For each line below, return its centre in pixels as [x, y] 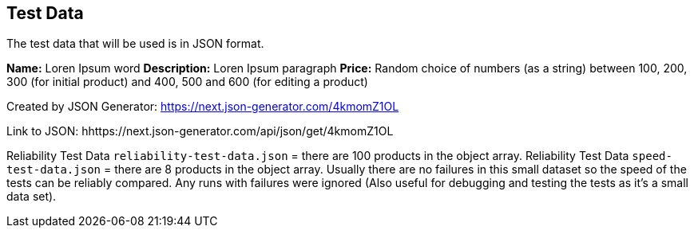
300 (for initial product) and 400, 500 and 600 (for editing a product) [187, 82]
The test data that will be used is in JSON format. [135, 44]
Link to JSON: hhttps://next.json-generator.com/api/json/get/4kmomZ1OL [200, 131]
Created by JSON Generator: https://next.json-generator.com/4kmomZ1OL [203, 107]
